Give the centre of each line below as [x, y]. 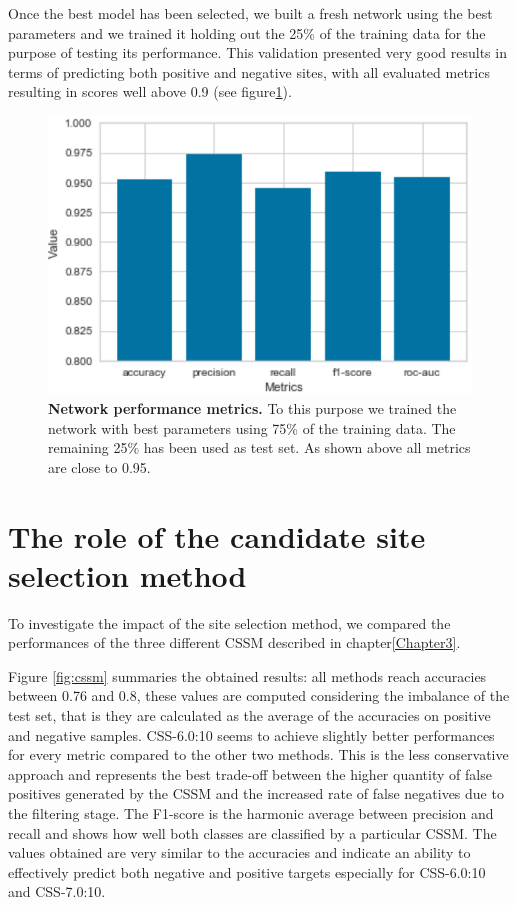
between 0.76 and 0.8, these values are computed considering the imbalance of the [259, 695]
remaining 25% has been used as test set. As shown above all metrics [259, 447]
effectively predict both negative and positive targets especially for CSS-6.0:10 [247, 871]
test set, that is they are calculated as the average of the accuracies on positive [249, 715]
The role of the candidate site [217, 535]
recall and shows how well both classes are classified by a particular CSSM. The [252, 832]
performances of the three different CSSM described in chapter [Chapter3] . [234, 642]
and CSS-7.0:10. [57, 891]
